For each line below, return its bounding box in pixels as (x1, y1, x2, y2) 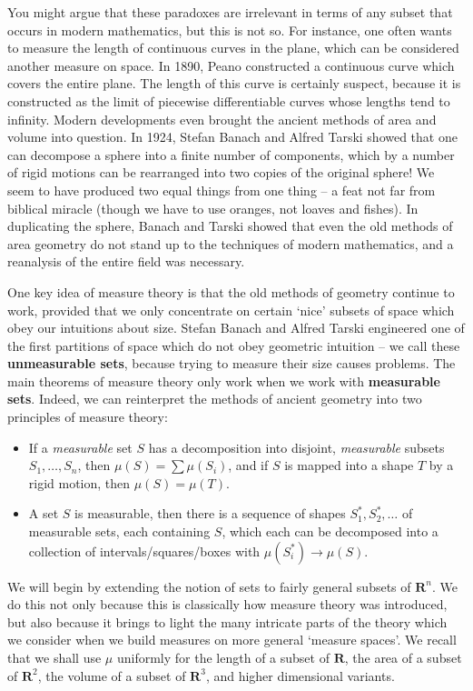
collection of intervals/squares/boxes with (28, 541, 261, 560)
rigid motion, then (28, 473, 131, 492)
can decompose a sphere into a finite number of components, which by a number (7, 145, 455, 164)
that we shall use (7, 648, 102, 666)
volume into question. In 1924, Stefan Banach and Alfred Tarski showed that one (7, 127, 458, 146)
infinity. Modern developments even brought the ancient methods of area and (7, 109, 437, 128)
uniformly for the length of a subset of (116, 648, 330, 666)
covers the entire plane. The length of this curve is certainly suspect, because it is (7, 74, 461, 93)
